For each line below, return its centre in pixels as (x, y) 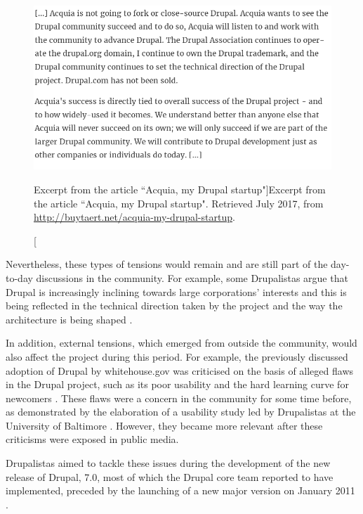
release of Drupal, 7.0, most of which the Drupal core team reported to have (170, 476)
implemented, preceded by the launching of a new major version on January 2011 (180, 490)
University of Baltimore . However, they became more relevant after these (164, 425)
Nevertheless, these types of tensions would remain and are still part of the (167, 264)
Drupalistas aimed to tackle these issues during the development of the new (168, 463)
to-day (19, 277)
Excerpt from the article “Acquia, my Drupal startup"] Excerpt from (180, 189)
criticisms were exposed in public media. (92, 439)
